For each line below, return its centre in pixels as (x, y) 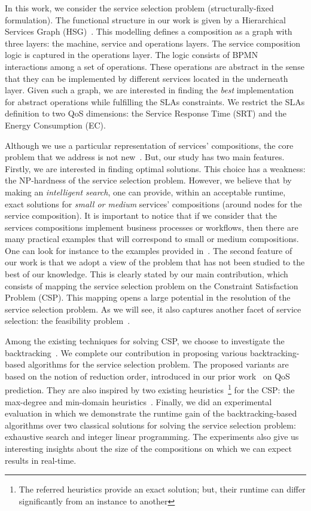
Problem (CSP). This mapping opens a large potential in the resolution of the (148, 297)
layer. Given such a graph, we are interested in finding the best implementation (150, 90)
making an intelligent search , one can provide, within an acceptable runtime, (145, 192)
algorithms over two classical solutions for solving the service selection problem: (150, 425)
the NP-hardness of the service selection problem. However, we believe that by (148, 180)
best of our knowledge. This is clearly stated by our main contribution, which (147, 274)
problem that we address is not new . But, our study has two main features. (145, 157)
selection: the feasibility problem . (68, 321)
